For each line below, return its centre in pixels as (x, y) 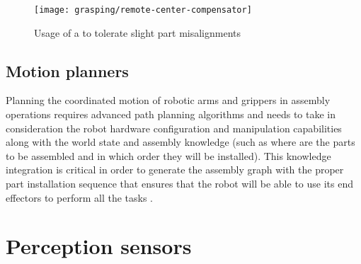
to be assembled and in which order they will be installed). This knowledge (168, 155)
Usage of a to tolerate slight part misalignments (138, 32)
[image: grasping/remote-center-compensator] (143, 10)
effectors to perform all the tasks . (79, 197)
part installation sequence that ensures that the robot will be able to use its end (179, 184)
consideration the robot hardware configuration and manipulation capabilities (174, 128)
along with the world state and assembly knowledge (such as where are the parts (180, 142)
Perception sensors (99, 246)
